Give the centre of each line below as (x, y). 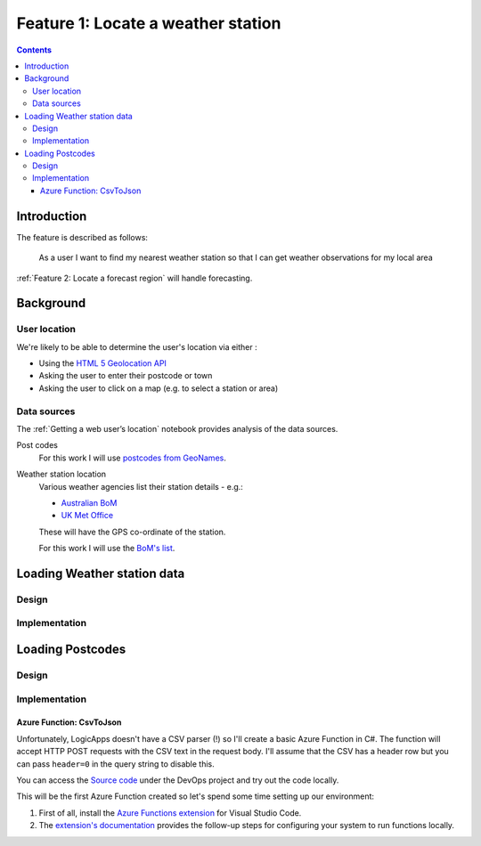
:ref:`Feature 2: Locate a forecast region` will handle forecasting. (135, 278)
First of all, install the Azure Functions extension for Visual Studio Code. (170, 813)
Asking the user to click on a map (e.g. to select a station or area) (159, 388)
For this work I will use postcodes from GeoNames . (132, 458)
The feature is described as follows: (82, 237)
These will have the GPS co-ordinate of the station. (132, 532)
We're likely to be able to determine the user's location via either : (137, 346)
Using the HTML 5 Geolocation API (102, 363)
